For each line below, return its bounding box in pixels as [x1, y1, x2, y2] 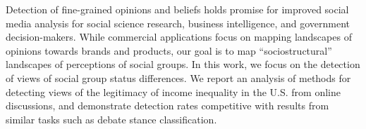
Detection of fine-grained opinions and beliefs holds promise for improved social [6, 2, 349, 16]
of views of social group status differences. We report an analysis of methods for [6, 70, 351, 85]
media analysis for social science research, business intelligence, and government [6, 15, 350, 30]
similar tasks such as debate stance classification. [6, 111, 217, 126]
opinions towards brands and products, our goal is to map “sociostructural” [6, 43, 332, 57]
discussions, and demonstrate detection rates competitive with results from [6, 98, 329, 113]
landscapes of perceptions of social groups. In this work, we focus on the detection [6, 57, 360, 72]
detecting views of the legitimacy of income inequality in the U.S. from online [6, 84, 341, 99]
